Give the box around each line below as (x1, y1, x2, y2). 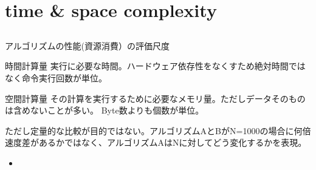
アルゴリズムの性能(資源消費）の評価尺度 (5, 39, 170, 52)
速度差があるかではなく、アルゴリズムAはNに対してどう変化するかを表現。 (5, 136, 307, 149)
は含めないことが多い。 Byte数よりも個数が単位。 (5, 104, 204, 117)
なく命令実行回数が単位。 (5, 71, 107, 84)
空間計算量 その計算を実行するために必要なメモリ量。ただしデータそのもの (5, 92, 306, 104)
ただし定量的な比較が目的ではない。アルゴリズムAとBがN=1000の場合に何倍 (5, 124, 311, 137)
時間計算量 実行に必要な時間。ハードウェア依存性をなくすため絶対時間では (5, 59, 306, 72)
